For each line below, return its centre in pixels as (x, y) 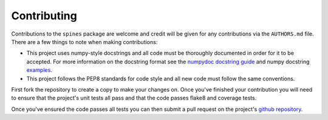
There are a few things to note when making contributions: (84, 42)
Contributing (44, 16)
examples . (39, 70)
